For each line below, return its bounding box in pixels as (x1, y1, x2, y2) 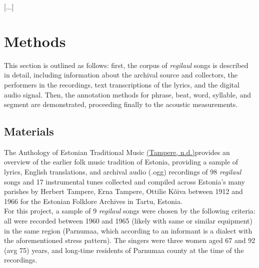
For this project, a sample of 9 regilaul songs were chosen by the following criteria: (4, 205, 255, 216)
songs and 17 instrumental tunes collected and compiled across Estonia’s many (4, 176, 245, 186)
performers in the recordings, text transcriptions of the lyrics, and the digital (4, 79, 239, 89)
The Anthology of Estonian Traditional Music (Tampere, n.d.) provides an (4, 146, 230, 157)
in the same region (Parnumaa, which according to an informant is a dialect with (4, 225, 252, 235)
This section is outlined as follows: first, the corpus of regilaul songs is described (4, 59, 248, 70)
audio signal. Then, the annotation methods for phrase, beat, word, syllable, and (4, 89, 251, 99)
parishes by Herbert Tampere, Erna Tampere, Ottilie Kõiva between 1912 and (4, 186, 243, 196)
